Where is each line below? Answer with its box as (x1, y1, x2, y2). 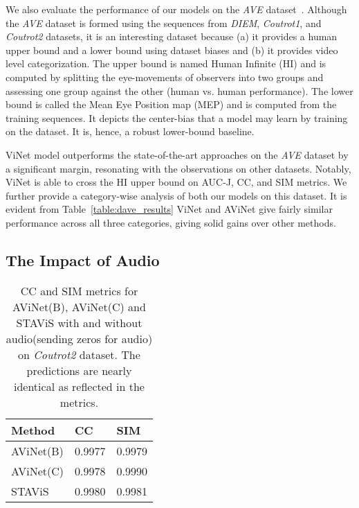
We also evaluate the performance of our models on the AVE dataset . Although (6, 2, 347, 16)
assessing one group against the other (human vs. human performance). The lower (6, 83, 353, 98)
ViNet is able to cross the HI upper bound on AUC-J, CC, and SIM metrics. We (6, 175, 347, 189)
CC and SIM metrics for (20, 282, 138, 299)
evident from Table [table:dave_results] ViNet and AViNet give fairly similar (6, 202, 333, 216)
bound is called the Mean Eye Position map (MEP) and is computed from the (6, 97, 337, 112)
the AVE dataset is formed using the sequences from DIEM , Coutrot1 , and (6, 15, 322, 30)
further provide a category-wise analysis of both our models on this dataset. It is (6, 188, 347, 202)
